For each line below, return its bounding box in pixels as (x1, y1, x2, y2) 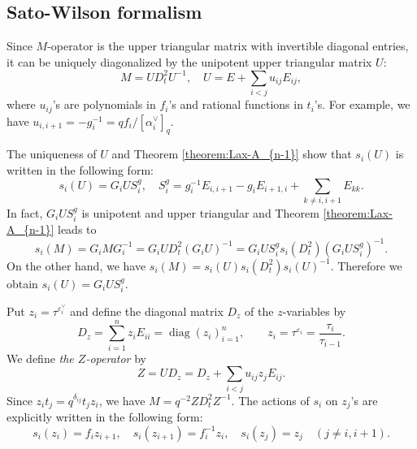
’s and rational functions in (168, 96, 303, 113)
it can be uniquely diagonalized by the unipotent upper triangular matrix (7, 53, 372, 70)
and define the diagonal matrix (70, 302, 224, 319)
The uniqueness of (7, 145, 97, 162)
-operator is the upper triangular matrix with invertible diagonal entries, (47, 37, 409, 54)
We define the (7, 349, 74, 366)
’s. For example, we (314, 96, 410, 113)
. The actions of (231, 391, 310, 408)
